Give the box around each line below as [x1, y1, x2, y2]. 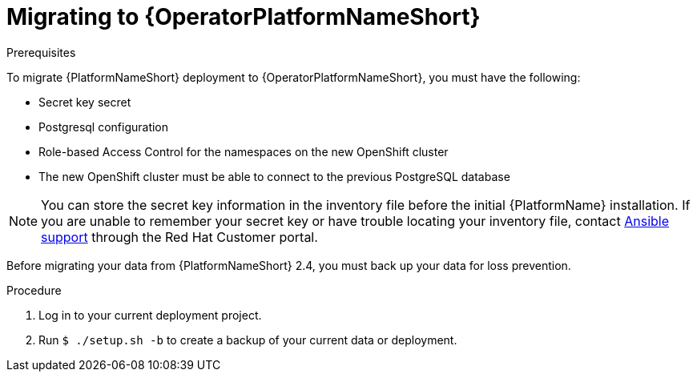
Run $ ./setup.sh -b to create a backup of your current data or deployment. [38, 332, 457, 347]
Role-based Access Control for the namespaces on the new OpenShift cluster [38, 144, 449, 159]
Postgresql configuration [38, 119, 169, 134]
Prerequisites [6, 45, 76, 59]
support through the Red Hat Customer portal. [41, 228, 318, 245]
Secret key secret [38, 94, 131, 109]
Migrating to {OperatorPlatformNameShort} [6, 3, 481, 30]
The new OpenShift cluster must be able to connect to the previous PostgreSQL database [38, 169, 510, 183]
